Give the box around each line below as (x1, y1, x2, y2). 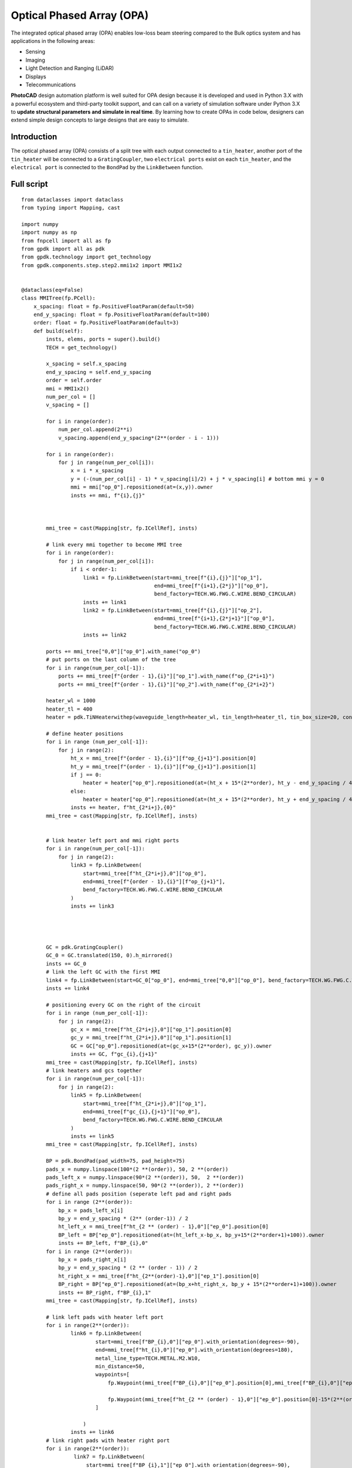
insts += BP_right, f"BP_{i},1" (58, 1289, 152, 1296)
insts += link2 (83, 632, 127, 638)
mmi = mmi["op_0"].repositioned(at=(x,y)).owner (70, 484, 214, 490)
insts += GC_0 (46, 960, 87, 967)
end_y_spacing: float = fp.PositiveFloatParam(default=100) (33, 311, 211, 318)
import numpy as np (21, 229, 77, 236)
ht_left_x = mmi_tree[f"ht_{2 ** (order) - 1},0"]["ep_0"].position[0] (58, 1223, 269, 1230)
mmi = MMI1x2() (46, 385, 90, 392)
